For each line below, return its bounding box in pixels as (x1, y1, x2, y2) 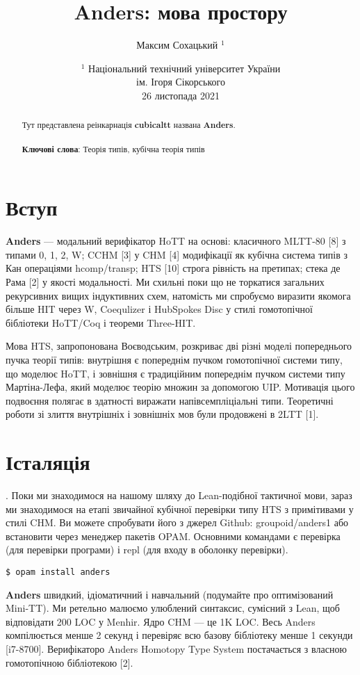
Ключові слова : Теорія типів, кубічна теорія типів (22, 143, 205, 155)
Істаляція (6, 448, 90, 476)
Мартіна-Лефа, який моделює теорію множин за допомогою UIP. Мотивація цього (6, 380, 355, 394)
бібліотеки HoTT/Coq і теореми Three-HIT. (6, 315, 196, 330)
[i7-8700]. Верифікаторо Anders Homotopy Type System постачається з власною (6, 642, 347, 656)
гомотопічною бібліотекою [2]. (6, 655, 133, 669)
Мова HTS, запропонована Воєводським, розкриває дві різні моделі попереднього (6, 339, 352, 353)
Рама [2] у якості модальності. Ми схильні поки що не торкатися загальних (6, 274, 325, 288)
